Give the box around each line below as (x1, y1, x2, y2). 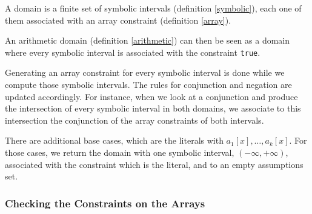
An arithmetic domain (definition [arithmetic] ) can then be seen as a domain (5, 34, 290, 47)
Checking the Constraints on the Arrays (5, 195, 205, 210)
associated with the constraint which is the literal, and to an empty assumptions (5, 158, 304, 170)
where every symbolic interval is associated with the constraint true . (5, 45, 261, 58)
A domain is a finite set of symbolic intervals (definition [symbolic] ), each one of (5, 2, 302, 14)
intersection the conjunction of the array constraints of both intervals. (5, 113, 264, 126)
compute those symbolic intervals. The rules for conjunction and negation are (5, 78, 292, 91)
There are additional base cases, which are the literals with (5, 134, 224, 147)
